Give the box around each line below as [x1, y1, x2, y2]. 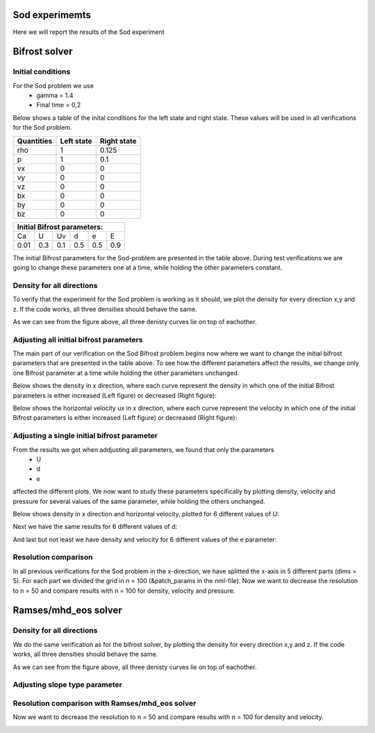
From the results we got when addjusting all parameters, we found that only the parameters [12, 445, 274, 454]
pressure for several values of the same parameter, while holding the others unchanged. [12, 497, 265, 505]
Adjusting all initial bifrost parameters [12, 335, 143, 344]
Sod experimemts [12, 9, 92, 21]
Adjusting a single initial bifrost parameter [12, 431, 158, 441]
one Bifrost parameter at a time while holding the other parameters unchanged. [12, 369, 240, 377]
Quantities [17, 136, 53, 146]
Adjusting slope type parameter [12, 680, 123, 690]
